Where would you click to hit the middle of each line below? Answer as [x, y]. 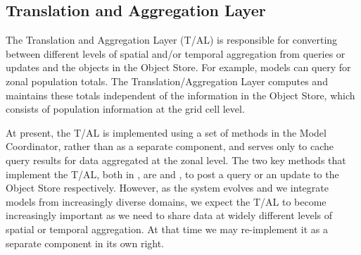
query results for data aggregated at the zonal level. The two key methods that [176, 160]
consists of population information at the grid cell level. [125, 109]
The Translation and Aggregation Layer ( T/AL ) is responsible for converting [172, 40]
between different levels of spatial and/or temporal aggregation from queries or [176, 53]
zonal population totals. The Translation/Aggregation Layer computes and [167, 81]
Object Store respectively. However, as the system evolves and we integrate [167, 188]
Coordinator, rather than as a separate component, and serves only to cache [170, 146]
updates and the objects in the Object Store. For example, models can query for [178, 67]
